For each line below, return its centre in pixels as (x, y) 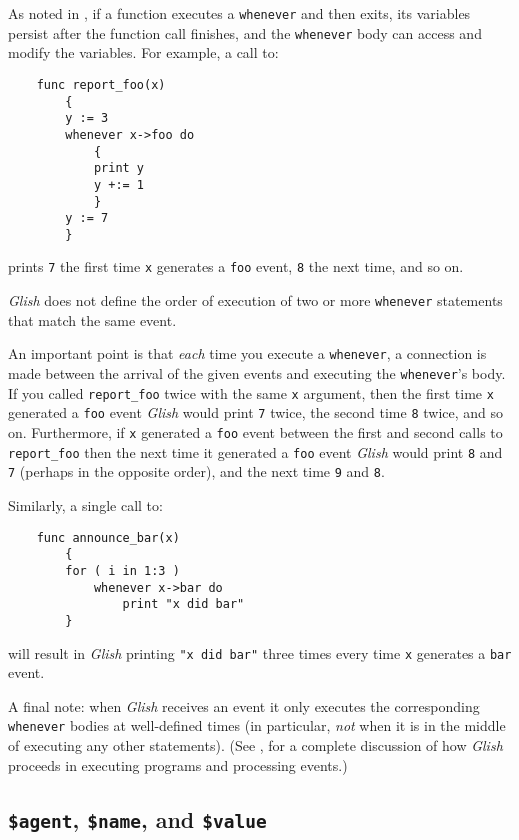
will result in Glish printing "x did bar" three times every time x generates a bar (260, 652)
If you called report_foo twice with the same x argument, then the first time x (251, 392)
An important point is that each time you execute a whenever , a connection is (247, 353)
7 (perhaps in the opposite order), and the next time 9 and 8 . (196, 471)
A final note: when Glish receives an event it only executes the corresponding (244, 705)
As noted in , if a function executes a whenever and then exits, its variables (239, 13)
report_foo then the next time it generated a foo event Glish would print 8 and (255, 451)
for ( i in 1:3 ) (122, 570)
